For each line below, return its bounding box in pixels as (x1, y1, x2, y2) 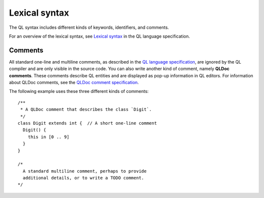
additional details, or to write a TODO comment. (22, 175, 144, 181)
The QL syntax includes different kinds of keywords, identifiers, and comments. (9, 24, 169, 30)
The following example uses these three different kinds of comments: (9, 88, 149, 94)
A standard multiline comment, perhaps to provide (22, 168, 147, 174)
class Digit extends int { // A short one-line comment (18, 120, 157, 126)
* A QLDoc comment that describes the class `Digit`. (20, 107, 152, 112)
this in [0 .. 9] (27, 134, 69, 139)
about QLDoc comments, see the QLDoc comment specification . (9, 80, 139, 86)
